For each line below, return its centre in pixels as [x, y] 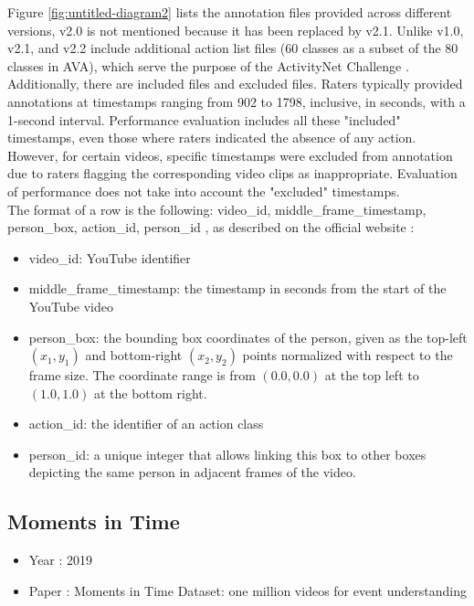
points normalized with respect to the [348, 355]
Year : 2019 [61, 560]
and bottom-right [134, 355]
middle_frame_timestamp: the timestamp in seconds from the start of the [237, 288]
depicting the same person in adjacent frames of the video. [192, 472]
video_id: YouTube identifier [110, 257]
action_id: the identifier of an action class [146, 424]
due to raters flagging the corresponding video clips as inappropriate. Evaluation [232, 173]
